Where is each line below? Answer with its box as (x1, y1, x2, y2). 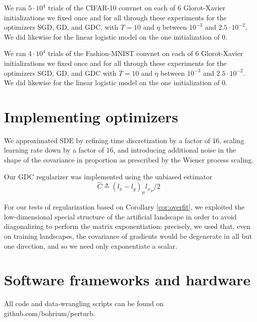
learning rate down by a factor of (4, 145, 104, 155)
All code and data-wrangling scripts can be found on (4, 298, 164, 309)
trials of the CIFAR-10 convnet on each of (48, 2, 176, 12)
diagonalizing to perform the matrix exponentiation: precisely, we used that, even (4, 221, 251, 231)
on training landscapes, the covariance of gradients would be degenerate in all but (4, 231, 252, 241)
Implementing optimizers (4, 106, 178, 126)
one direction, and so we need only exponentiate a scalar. (4, 240, 177, 251)
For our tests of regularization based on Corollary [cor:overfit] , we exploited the (4, 202, 245, 212)
